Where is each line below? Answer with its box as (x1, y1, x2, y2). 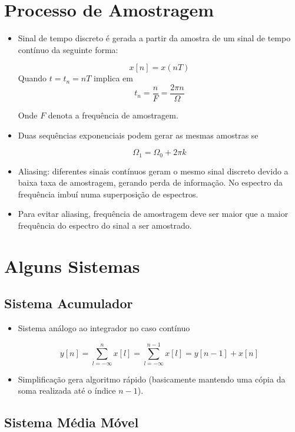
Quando (18, 72, 47, 84)
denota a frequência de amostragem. (48, 108, 178, 121)
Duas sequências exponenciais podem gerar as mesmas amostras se (18, 128, 258, 141)
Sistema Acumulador (4, 294, 133, 312)
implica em (94, 72, 133, 84)
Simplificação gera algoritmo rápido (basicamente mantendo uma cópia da (18, 372, 286, 385)
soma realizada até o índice (18, 384, 116, 397)
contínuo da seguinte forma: (18, 43, 118, 55)
